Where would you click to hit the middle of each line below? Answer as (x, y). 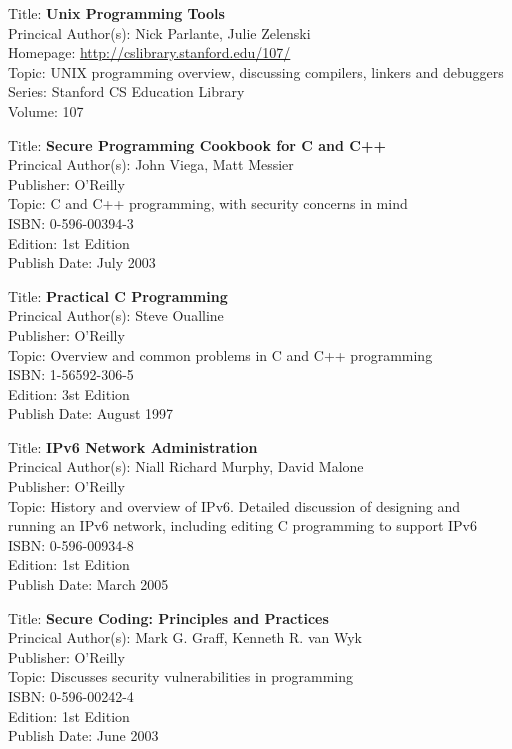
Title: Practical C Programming (118, 295)
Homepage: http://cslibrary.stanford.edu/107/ (149, 52)
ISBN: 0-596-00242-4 (71, 696)
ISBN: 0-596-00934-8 (71, 544)
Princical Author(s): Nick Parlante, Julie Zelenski (159, 32)
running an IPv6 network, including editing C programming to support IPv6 (242, 525)
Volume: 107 (46, 110)
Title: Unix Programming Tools (116, 13)
